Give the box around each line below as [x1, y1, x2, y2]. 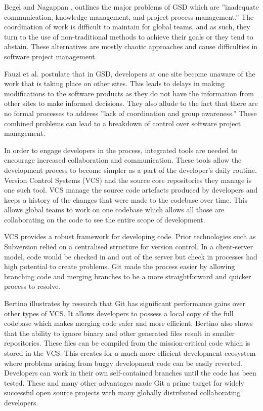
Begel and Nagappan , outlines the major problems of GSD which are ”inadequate [4, 2, 259, 12]
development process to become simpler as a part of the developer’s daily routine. [4, 164, 257, 175]
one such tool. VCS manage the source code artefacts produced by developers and [4, 184, 258, 195]
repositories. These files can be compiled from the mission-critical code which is [4, 338, 250, 348]
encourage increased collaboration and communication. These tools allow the [4, 155, 242, 165]
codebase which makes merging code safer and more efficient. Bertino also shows [4, 318, 253, 328]
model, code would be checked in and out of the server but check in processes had [4, 251, 257, 261]
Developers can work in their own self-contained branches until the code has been [4, 367, 256, 378]
